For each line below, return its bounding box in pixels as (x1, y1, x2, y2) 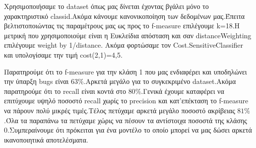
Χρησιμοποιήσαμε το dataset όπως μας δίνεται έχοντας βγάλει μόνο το (4, 1, 209, 11)
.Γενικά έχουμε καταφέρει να (141, 85, 224, 96)
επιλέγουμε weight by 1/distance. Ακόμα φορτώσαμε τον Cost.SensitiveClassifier (4, 40, 244, 50)
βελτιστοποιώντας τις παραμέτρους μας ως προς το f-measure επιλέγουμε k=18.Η (4, 20, 240, 31)
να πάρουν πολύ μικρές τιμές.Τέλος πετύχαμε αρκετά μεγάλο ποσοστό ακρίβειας (4, 105, 235, 115)
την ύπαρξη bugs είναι (4, 76, 69, 86)
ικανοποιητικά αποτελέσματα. (4, 134, 88, 145)
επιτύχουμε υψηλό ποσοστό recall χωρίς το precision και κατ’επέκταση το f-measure (4, 95, 249, 106)
